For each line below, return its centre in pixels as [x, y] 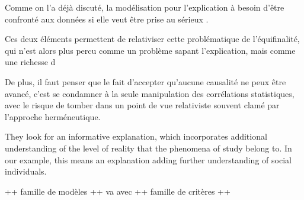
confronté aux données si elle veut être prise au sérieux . [107, 19]
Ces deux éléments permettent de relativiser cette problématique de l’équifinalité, [152, 39]
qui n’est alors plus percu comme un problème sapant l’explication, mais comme [150, 50]
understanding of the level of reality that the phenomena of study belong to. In [148, 148]
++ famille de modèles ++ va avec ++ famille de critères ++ [118, 191]
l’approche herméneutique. [53, 116]
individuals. [26, 171]
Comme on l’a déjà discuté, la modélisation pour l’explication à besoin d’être [145, 7]
